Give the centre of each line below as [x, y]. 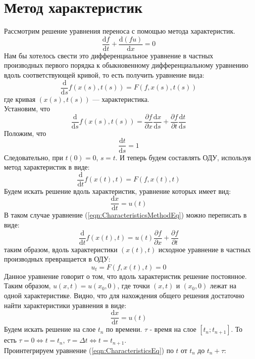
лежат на [223, 286]
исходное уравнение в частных [204, 249]
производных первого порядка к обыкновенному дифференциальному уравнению [126, 65]
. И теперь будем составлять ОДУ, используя [183, 157]
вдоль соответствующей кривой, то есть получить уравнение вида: [104, 74]
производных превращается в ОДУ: [57, 259]
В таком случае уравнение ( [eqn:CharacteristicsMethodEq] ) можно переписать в [126, 215]
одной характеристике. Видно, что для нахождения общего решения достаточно [124, 295]
